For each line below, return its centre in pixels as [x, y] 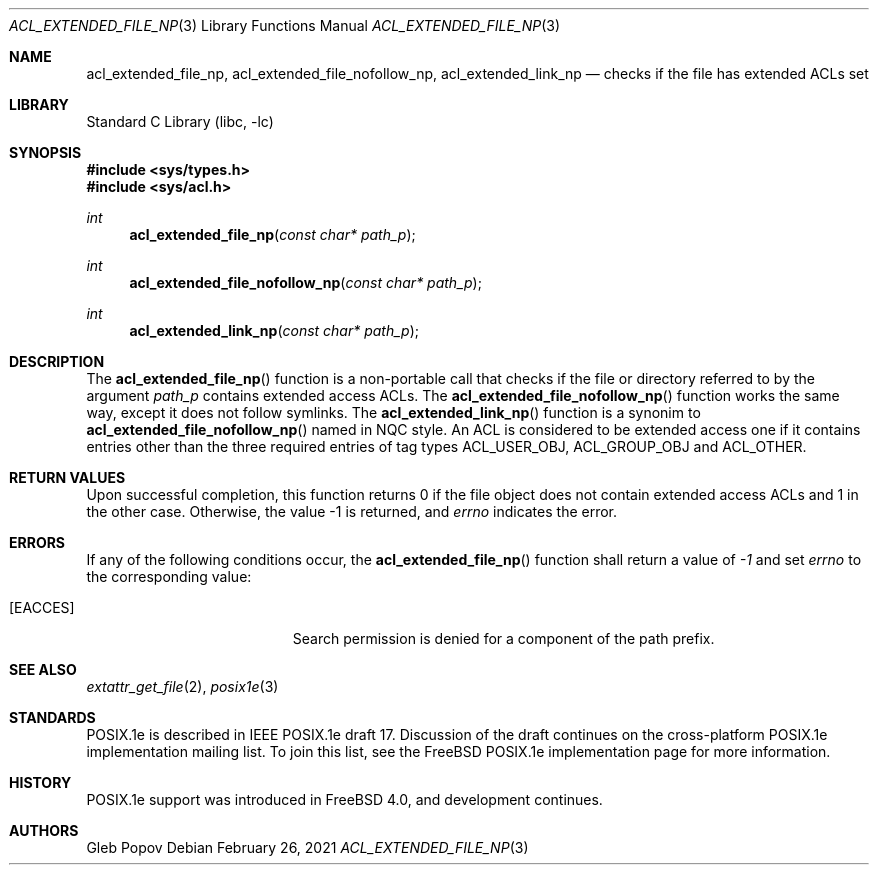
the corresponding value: [169, 576]
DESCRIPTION [57, 361]
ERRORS [37, 542]
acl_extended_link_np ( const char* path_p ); [274, 330]
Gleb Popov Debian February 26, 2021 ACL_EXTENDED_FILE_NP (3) [307, 847]
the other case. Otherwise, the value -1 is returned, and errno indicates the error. [352, 511]
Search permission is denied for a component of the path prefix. [503, 638]
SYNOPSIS [45, 152]
